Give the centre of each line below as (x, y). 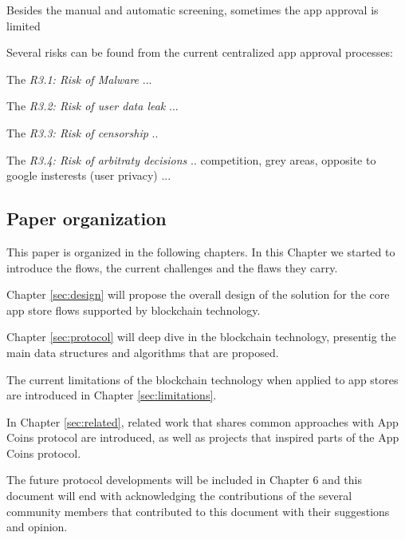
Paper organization (87, 218)
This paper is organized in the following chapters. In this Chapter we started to (201, 251)
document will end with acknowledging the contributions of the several (179, 496)
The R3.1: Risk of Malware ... (79, 79)
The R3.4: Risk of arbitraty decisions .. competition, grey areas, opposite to (191, 159)
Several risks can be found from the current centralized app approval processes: (200, 52)
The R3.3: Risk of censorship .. (83, 132)
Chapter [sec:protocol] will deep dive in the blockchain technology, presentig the (201, 337)
